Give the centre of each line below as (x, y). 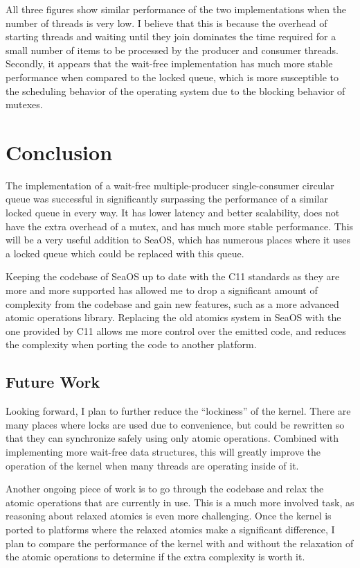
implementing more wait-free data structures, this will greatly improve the (163, 451)
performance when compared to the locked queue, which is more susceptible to (172, 77)
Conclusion (59, 152)
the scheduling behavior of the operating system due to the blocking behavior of (175, 91)
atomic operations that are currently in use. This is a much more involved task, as (180, 502)
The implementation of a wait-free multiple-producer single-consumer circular (170, 185)
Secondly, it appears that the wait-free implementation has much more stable (169, 63)
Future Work (53, 382)
